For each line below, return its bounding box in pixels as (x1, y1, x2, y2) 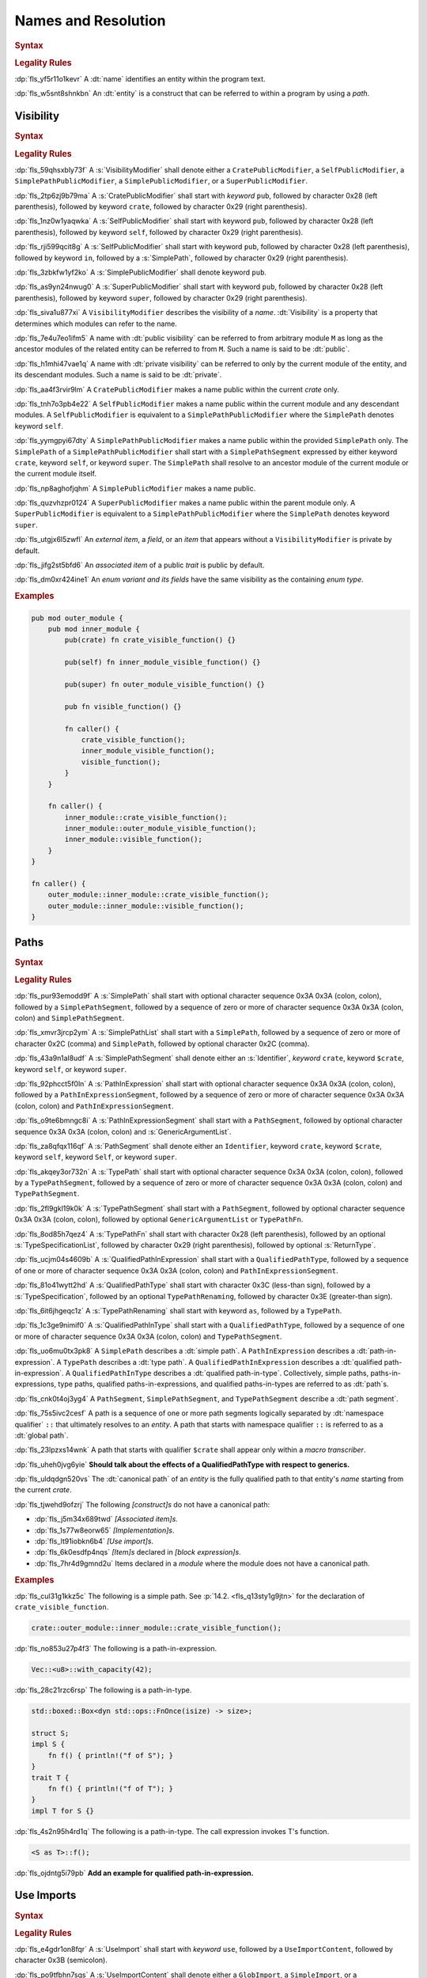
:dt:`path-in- (357, 1346, 397, 1356)
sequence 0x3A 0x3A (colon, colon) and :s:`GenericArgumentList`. (14, 1127, 232, 1136)
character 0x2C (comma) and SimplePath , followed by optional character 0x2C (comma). (14, 1039, 310, 1048)
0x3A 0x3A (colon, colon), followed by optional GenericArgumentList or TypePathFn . (14, 1214, 304, 1224)
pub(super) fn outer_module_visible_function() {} (64, 680, 265, 688)
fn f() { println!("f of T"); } (47, 1784, 174, 1793)
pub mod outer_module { (31, 613, 124, 623)
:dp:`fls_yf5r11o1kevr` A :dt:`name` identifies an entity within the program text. (14, 74, 266, 84)
